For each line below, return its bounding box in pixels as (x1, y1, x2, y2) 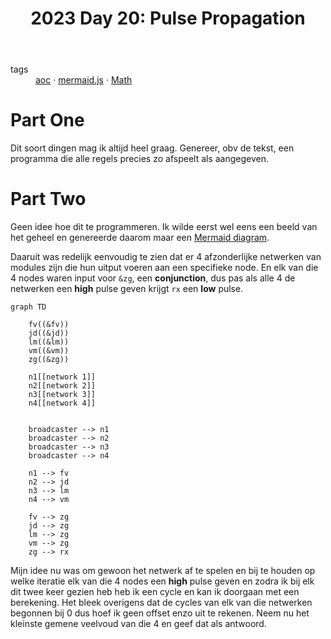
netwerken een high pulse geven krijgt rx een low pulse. (10, 283, 244, 295)
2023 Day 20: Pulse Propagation (30, 7, 306, 30)
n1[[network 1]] (28, 372, 97, 382)
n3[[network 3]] (28, 390, 97, 400)
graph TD (10, 302, 47, 312)
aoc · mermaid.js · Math (35, 74, 133, 86)
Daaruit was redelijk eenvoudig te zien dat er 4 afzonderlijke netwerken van (10, 251, 322, 263)
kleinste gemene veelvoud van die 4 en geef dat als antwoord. (10, 618, 267, 630)
